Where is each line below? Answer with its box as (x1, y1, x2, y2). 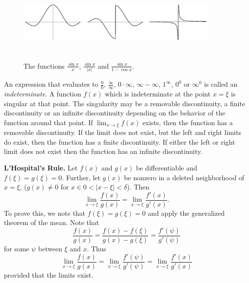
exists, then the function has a (142, 117, 233, 127)
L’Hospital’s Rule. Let (4, 162, 78, 172)
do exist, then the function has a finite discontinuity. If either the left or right (4, 136, 235, 147)
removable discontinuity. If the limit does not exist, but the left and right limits (4, 127, 241, 137)
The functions (23, 60, 65, 71)
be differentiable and (136, 162, 197, 172)
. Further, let (62, 172, 100, 182)
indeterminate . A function (4, 88, 81, 98)
